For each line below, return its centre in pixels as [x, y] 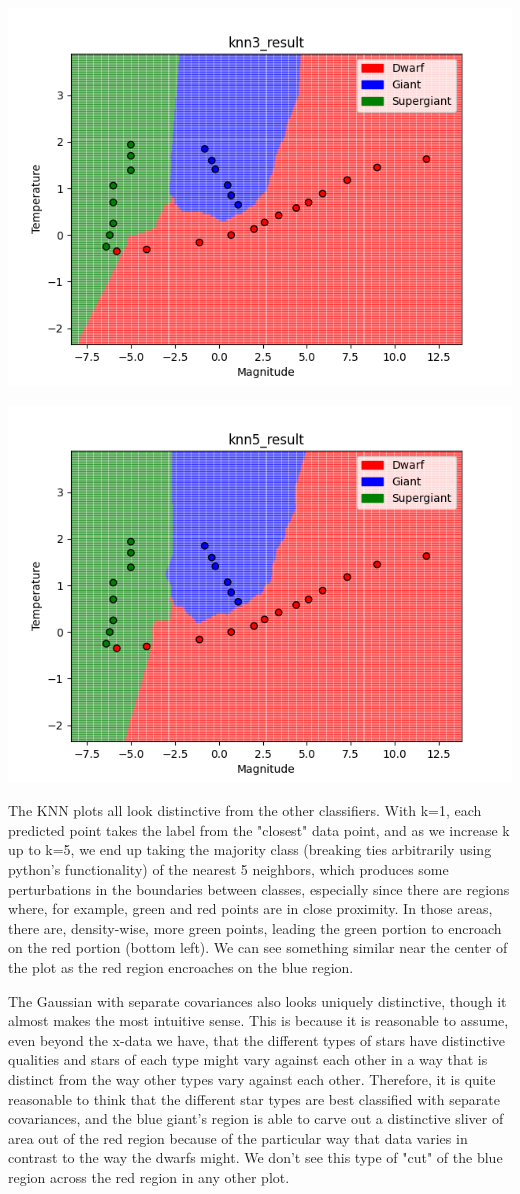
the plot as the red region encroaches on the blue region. [181, 966]
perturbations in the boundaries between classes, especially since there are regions [259, 888]
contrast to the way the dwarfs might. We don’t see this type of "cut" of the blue [255, 1157]
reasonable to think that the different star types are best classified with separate [254, 1098]
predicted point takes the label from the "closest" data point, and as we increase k [259, 829]
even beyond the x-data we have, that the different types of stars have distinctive [256, 1039]
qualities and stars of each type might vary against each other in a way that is [248, 1059]
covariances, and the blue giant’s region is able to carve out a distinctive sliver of [256, 1118]
